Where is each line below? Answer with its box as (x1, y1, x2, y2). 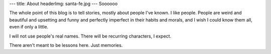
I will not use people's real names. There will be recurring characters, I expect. (9, 33, 172, 39)
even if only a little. (9, 24, 49, 30)
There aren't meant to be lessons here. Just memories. (9, 42, 123, 48)
